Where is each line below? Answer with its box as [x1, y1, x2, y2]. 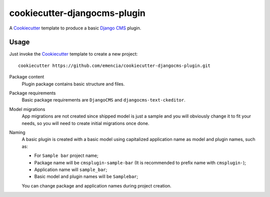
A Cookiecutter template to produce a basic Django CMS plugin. [9, 25, 141, 31]
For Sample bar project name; [34, 152, 98, 158]
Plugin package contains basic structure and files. [21, 80, 125, 87]
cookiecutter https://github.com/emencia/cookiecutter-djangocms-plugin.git [18, 62, 211, 68]
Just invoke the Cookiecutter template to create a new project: [9, 51, 138, 57]
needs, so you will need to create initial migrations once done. [21, 120, 149, 126]
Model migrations [9, 106, 45, 112]
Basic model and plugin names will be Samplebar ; [34, 173, 138, 179]
